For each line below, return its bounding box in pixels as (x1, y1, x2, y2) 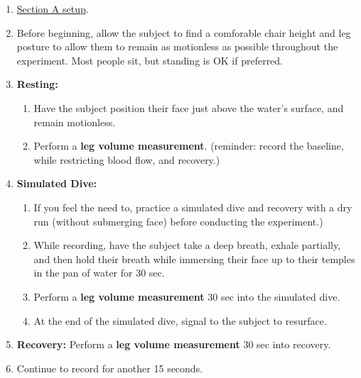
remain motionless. (33, 114, 116, 129)
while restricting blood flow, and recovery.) (33, 152, 220, 167)
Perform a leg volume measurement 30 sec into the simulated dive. (33, 289, 340, 304)
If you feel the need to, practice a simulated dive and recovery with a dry (33, 199, 352, 214)
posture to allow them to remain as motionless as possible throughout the (16, 39, 338, 54)
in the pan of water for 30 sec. (33, 265, 165, 280)
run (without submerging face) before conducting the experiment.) (33, 213, 323, 228)
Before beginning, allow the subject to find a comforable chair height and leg (16, 25, 351, 40)
